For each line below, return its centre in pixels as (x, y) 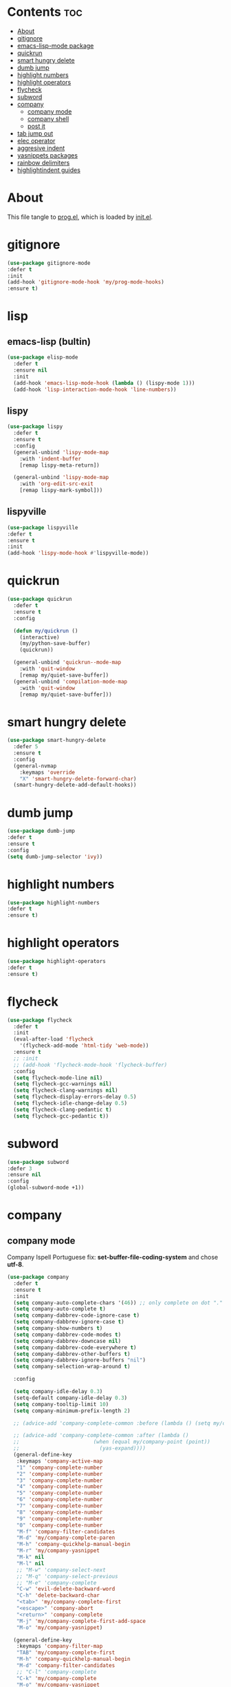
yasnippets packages (47, 155)
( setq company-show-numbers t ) (58, 1328)
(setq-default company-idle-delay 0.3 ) (70, 1398)
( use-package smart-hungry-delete (57, 741)
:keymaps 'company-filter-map (59, 1646)
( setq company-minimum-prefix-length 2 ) (72, 1411)
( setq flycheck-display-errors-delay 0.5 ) (75, 1097)
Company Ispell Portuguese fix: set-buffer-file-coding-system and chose (113, 1257)
